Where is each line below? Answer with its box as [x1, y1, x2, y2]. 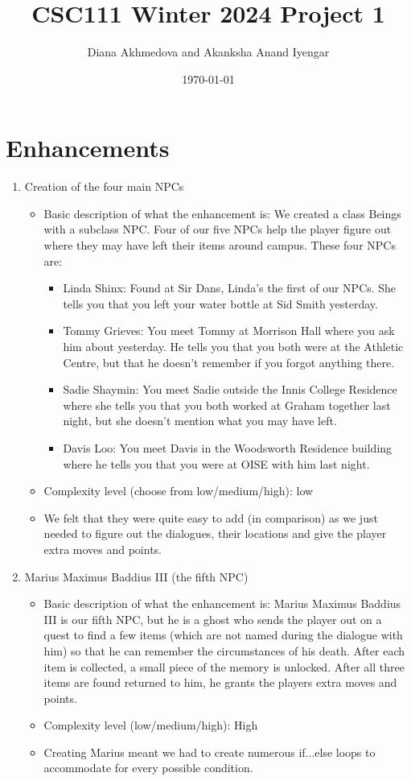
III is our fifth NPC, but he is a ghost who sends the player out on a [43, 610, 382, 627]
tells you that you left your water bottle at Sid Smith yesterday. [63, 295, 378, 312]
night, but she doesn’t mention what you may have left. [63, 412, 337, 429]
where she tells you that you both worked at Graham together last [63, 396, 391, 413]
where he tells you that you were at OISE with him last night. [63, 455, 370, 472]
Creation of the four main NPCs [24, 178, 184, 195]
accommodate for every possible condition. [43, 759, 253, 776]
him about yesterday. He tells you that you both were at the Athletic [63, 338, 404, 354]
